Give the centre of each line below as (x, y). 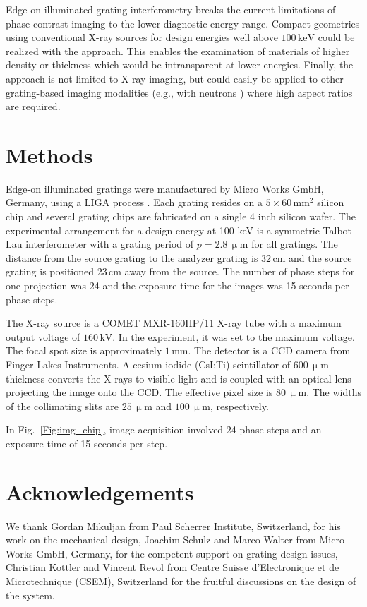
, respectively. (239, 405)
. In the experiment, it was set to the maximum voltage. (234, 336)
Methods (49, 154)
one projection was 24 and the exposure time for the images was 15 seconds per (178, 286)
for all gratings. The (295, 244)
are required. (33, 106)
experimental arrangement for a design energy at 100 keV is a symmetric (163, 230)
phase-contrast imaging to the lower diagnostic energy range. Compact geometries (183, 23)
